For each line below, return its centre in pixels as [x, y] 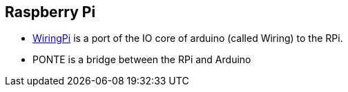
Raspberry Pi [50, 12]
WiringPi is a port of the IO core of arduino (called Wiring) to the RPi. [188, 38]
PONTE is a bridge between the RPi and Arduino [142, 60]
